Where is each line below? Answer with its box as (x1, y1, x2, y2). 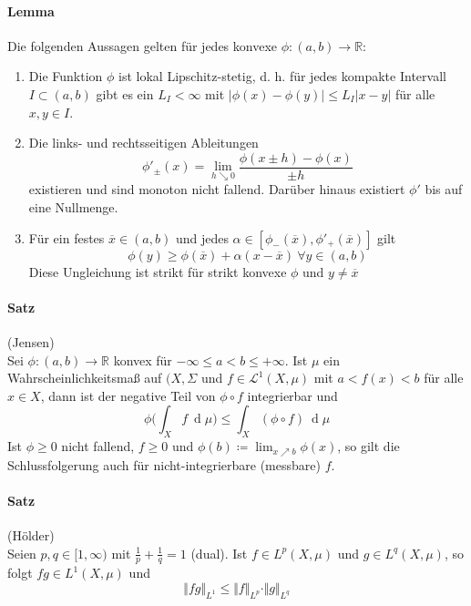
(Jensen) (7, 333, 55, 352)
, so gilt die (337, 437, 400, 456)
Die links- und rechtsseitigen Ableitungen (28, 133, 259, 152)
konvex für (113, 350, 172, 369)
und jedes (175, 228, 229, 247)
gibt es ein (96, 84, 154, 103)
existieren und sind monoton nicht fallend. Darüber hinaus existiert (28, 180, 405, 199)
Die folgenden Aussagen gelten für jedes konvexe (7, 36, 278, 55)
